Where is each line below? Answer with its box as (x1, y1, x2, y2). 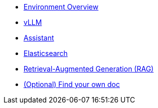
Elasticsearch (24, 49, 68, 57)
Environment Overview (24, 2, 99, 11)
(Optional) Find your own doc (24, 80, 120, 88)
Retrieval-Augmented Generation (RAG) (24, 64, 154, 73)
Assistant (24, 33, 54, 42)
